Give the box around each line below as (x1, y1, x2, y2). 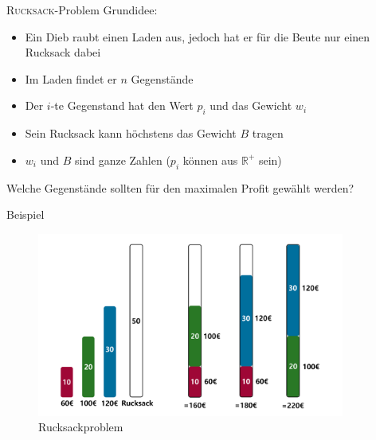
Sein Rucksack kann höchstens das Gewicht (25, 125, 237, 142)
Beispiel (6, 206, 45, 223)
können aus (182, 151, 238, 168)
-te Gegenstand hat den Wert (50, 97, 194, 114)
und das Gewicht (210, 97, 292, 114)
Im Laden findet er (25, 70, 117, 87)
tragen (252, 125, 284, 142)
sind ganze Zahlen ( (74, 151, 170, 168)
